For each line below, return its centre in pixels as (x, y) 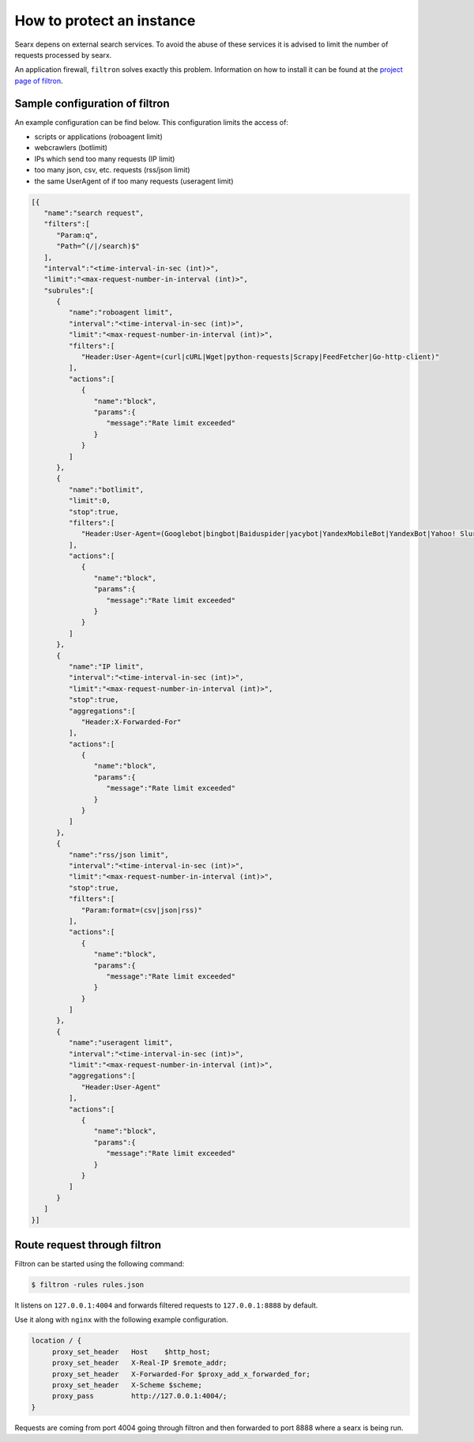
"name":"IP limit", (106, 666)
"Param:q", (77, 235)
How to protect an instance (105, 21)
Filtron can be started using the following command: (100, 1264)
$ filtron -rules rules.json (88, 1284)
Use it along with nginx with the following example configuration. (121, 1319)
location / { (56, 1341)
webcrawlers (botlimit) (71, 148)
